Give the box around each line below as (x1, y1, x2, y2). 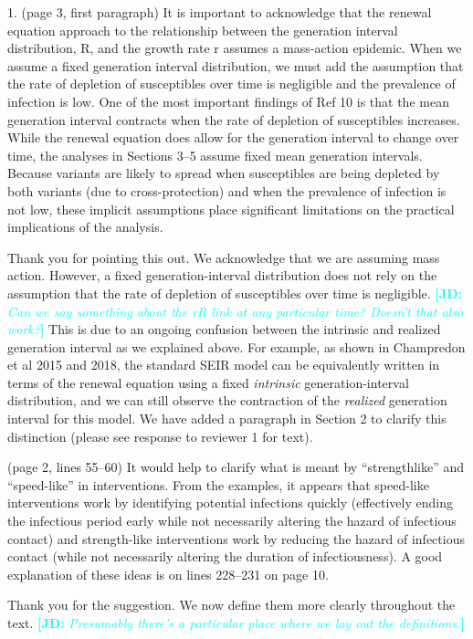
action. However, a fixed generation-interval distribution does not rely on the (7, 266, 437, 285)
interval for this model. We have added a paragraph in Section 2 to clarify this (7, 409, 447, 428)
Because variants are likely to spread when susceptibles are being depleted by (7, 163, 440, 183)
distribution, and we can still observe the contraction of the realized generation (7, 391, 447, 410)
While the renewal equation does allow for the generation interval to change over (7, 128, 459, 147)
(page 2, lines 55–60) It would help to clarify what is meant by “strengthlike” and (7, 457, 465, 477)
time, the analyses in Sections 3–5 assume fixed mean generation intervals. (7, 145, 423, 164)
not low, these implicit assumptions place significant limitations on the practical (7, 199, 455, 218)
